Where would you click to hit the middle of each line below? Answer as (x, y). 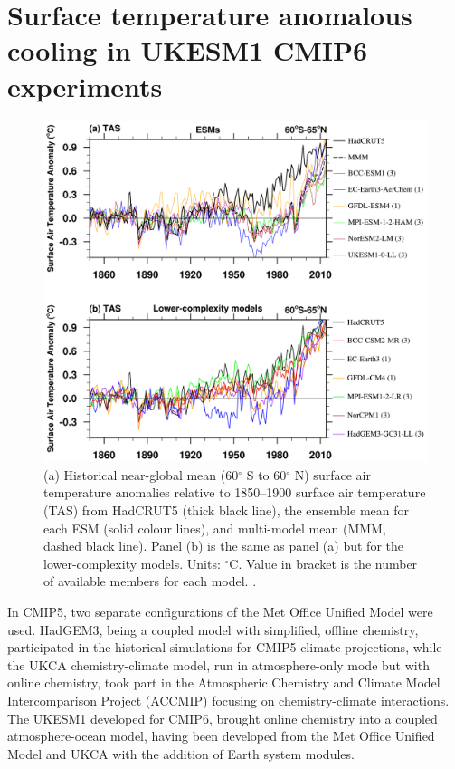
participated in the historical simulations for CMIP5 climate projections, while (225, 647)
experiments (85, 86)
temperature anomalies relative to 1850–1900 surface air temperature (235, 492)
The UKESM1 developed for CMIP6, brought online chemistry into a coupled (223, 718)
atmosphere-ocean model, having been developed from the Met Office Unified (221, 736)
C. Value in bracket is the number (323, 563)
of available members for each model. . (150, 581)
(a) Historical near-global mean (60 (141, 474)
